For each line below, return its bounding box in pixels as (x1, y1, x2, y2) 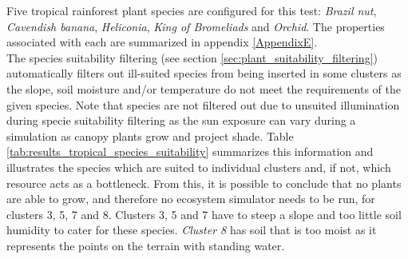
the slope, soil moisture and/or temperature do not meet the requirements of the (6, 80, 402, 97)
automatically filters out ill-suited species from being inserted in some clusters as (6, 65, 402, 82)
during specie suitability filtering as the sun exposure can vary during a (6, 112, 356, 129)
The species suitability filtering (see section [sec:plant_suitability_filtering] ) (6, 49, 378, 66)
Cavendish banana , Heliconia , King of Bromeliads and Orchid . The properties (6, 18, 385, 34)
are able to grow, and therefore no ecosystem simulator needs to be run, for (6, 190, 375, 207)
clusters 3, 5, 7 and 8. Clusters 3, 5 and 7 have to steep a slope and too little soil (6, 205, 402, 222)
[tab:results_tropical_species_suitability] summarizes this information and (6, 143, 374, 160)
